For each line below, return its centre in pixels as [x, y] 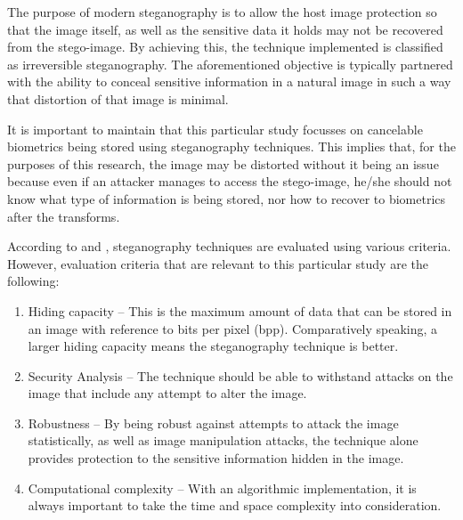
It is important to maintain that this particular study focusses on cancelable [215, 129]
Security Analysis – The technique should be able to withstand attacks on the [240, 375]
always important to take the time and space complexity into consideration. [235, 505]
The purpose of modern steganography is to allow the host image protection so [222, 12]
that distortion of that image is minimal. [118, 98]
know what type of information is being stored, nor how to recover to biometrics [227, 198]
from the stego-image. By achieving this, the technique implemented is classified [225, 47]
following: [33, 281]
